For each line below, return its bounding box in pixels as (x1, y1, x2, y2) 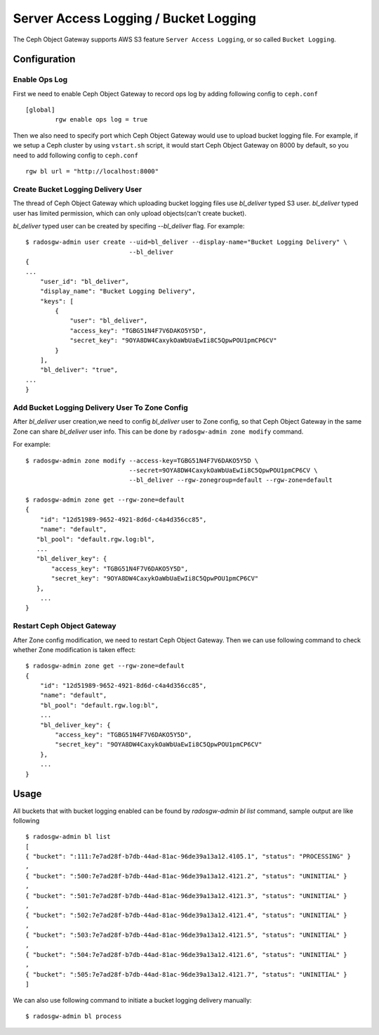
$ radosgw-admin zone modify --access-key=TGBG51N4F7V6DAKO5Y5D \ (25, 457, 259, 464)
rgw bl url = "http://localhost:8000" (25, 167, 159, 176)
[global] (25, 106, 55, 114)
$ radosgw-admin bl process (25, 1012, 122, 1020)
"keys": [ (39, 297, 74, 305)
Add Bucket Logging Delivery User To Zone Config (13, 403, 189, 412)
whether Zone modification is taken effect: (13, 645, 136, 653)
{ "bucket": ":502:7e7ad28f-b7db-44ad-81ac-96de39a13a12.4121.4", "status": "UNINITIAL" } (25, 911, 347, 920)
